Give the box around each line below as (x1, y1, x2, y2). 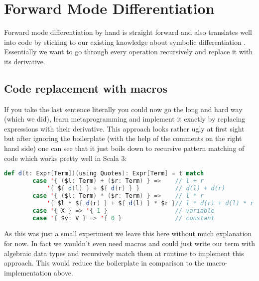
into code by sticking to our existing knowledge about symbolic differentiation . (4, 36, 246, 47)
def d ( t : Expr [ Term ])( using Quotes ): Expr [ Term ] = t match (4, 170, 204, 177)
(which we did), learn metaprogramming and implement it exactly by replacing (4, 114, 246, 124)
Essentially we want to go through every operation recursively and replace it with (4, 46, 253, 57)
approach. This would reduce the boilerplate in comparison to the (4, 258, 205, 268)
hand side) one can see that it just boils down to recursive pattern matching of (4, 143, 245, 153)
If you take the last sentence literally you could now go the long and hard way (4, 104, 243, 114)
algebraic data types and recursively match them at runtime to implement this (4, 248, 244, 258)
